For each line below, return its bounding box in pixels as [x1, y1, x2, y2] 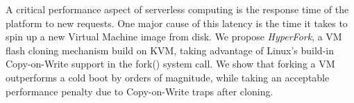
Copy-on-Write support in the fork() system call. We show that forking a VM [6, 56, 335, 71]
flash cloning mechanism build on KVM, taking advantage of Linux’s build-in [6, 42, 334, 57]
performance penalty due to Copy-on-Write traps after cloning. [6, 84, 273, 98]
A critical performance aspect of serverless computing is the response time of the [6, 2, 349, 16]
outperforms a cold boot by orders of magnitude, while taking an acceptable [6, 70, 330, 84]
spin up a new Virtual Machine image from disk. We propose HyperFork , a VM [6, 29, 342, 44]
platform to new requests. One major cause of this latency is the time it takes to [6, 15, 348, 30]
